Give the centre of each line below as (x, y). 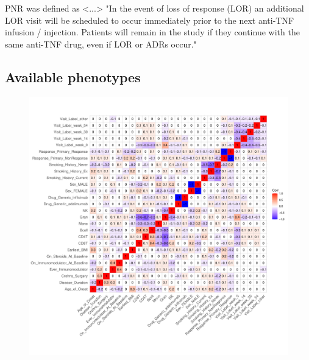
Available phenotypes (73, 76)
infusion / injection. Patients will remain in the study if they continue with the (152, 32)
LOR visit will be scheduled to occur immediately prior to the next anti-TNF (150, 20)
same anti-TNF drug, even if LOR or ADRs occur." (101, 44)
